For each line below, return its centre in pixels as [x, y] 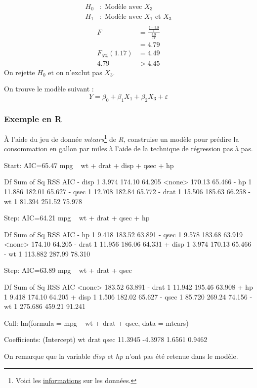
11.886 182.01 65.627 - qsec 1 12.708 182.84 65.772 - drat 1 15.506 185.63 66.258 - [127, 191]
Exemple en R [33, 118]
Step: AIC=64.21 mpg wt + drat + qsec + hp [77, 218]
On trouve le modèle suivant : [49, 89]
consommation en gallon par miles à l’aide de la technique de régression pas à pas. [128, 149]
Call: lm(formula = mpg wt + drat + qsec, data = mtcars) [96, 323]
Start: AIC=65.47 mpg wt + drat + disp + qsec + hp [89, 165]
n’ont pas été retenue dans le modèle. [182, 356]
